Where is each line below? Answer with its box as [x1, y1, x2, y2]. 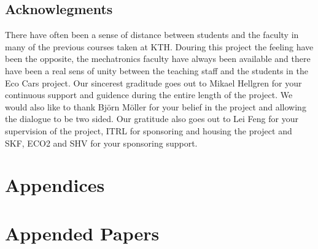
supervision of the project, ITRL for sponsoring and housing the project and [5, 124, 292, 137]
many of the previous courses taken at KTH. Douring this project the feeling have [5, 40, 314, 53]
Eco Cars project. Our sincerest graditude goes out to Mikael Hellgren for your [5, 76, 302, 89]
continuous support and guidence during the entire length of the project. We [5, 88, 293, 101]
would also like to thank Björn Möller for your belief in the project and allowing [5, 100, 306, 113]
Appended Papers [5, 220, 160, 245]
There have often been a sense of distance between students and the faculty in [5, 28, 299, 41]
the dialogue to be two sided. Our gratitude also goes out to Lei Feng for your [5, 112, 298, 125]
